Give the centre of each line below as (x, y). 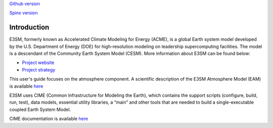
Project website (38, 62)
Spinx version (24, 13)
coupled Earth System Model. (40, 109)
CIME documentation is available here (49, 119)
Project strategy (39, 70)
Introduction (29, 27)
